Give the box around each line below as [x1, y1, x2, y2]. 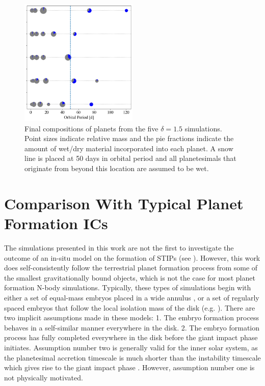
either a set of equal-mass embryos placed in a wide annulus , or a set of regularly [4, 292, 259, 302]
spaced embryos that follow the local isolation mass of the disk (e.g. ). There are [4, 302, 255, 313]
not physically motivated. [4, 372, 83, 382]
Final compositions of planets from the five [24, 123, 158, 133]
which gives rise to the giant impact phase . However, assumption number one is [4, 362, 255, 373]
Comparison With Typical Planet [4, 192, 244, 213]
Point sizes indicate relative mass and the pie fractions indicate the [24, 133, 234, 144]
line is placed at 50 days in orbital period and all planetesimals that [24, 153, 236, 163]
